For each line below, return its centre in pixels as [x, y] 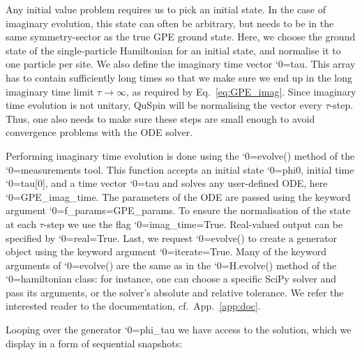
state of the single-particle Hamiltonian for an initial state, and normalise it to [173, 50]
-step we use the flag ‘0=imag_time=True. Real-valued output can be [193, 224]
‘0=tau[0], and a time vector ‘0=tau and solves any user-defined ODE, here [167, 183]
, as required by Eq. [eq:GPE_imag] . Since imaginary [241, 91]
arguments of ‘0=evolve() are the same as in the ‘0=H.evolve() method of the [171, 265]
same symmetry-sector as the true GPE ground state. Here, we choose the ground [181, 37]
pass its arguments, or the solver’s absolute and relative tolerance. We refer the [175, 292]
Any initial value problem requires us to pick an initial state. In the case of [166, 9]
